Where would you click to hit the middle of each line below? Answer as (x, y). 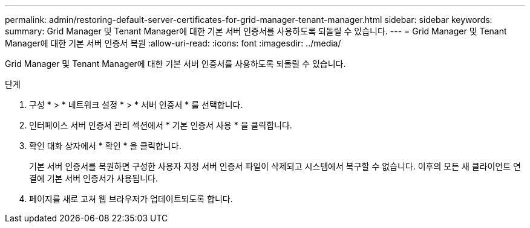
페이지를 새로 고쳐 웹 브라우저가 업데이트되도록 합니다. (131, 199)
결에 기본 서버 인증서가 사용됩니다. (93, 178)
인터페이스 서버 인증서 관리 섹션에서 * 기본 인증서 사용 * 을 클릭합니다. (161, 125)
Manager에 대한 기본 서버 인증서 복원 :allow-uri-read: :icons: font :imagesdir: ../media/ (173, 43)
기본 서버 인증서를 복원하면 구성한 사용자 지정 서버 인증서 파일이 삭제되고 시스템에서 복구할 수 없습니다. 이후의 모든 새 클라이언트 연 (275, 166)
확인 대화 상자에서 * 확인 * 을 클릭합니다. (105, 146)
